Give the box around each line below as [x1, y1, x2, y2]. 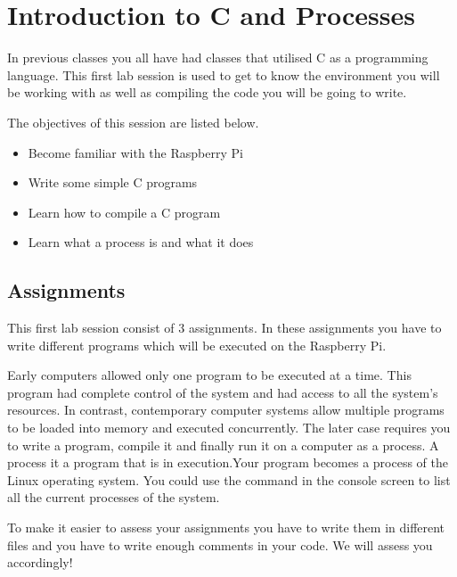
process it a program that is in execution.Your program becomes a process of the [7, 453, 448, 472]
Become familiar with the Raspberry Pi [28, 143, 243, 161]
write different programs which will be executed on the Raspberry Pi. [7, 335, 387, 354]
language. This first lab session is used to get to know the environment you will [7, 65, 440, 84]
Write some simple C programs [28, 173, 198, 192]
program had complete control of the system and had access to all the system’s [7, 383, 438, 401]
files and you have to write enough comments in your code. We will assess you [7, 535, 433, 554]
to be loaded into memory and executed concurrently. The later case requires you [7, 418, 451, 437]
